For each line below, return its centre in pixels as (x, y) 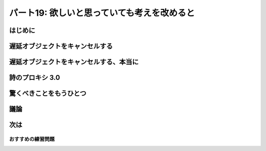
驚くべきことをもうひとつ (48, 94)
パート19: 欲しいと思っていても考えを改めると (102, 13)
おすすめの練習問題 (32, 139)
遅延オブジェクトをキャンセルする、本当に (74, 62)
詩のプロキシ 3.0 (34, 78)
